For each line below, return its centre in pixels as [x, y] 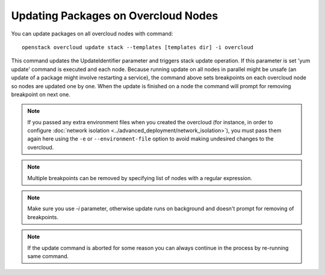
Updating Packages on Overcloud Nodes [115, 16]
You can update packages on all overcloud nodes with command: [92, 34]
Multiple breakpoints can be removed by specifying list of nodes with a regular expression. [140, 178]
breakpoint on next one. [41, 94]
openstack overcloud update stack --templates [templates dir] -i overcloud [138, 47]
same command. [48, 256]
